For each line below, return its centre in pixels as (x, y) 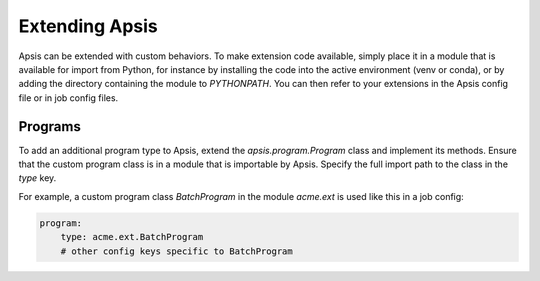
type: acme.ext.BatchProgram (132, 237)
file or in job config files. (68, 97)
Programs (50, 126)
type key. (37, 178)
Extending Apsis (88, 26)
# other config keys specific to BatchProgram (177, 251)
